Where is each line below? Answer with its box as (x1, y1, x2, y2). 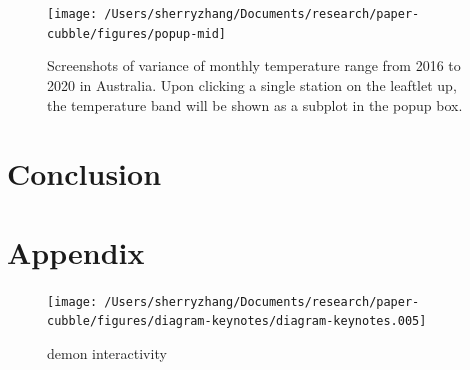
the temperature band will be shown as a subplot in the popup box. (47, 94, 463, 115)
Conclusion (7, 153, 162, 194)
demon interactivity (47, 342, 167, 363)
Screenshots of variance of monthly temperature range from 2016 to (47, 55, 461, 76)
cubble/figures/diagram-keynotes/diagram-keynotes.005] (47, 314, 427, 329)
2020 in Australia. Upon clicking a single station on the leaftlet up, (47, 74, 457, 95)
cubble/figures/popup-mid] (47, 26, 226, 41)
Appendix (7, 231, 145, 272)
